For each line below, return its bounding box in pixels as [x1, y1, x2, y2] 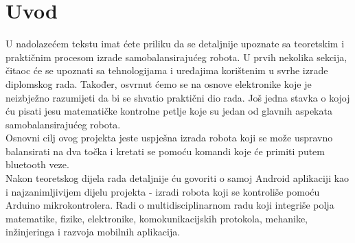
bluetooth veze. [5, 157, 69, 172]
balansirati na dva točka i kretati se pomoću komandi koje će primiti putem [5, 143, 325, 158]
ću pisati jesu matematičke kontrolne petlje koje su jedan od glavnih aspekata [5, 104, 332, 118]
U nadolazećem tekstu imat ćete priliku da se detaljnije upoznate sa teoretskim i [5, 36, 345, 51]
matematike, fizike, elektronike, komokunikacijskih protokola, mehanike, [5, 211, 308, 225]
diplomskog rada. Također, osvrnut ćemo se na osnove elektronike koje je [5, 76, 312, 91]
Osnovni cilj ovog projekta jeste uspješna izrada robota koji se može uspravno [5, 130, 333, 145]
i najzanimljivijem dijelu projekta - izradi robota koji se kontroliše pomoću [5, 184, 320, 198]
